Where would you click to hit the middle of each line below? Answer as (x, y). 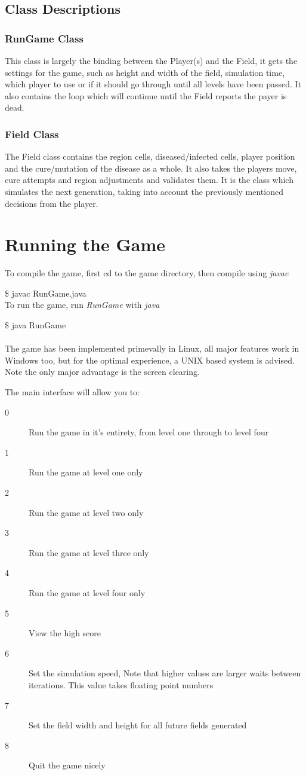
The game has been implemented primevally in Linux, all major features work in (152, 348)
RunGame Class (44, 38)
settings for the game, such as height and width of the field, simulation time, (145, 72)
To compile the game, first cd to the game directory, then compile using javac (147, 273)
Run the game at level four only (87, 592)
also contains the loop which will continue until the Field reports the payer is (146, 95)
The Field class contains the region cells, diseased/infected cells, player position (150, 156)
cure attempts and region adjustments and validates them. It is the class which (149, 180)
